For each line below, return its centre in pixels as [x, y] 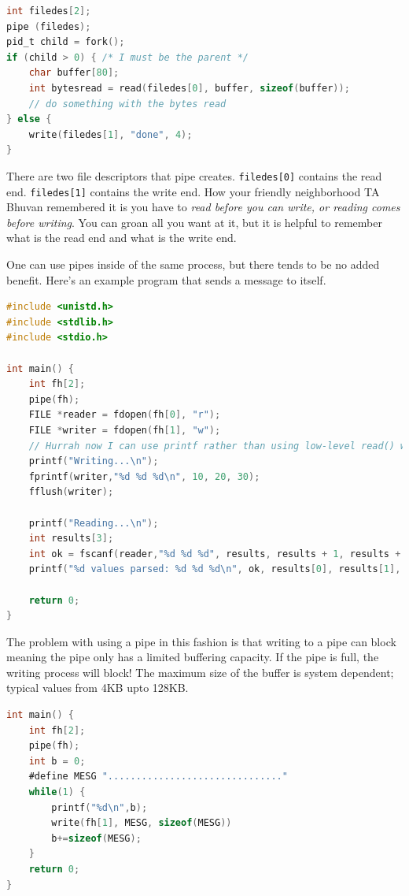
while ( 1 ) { [57, 792]
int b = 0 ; [57, 761]
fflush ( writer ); [71, 492]
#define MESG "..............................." [158, 777]
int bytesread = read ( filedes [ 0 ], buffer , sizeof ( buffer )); [189, 88]
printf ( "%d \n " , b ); [99, 807]
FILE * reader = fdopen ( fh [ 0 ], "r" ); [125, 415]
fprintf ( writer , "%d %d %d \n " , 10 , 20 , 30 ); [144, 476]
